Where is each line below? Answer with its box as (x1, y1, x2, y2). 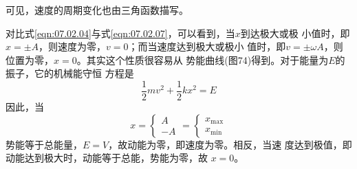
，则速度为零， (39, 39, 107, 54)
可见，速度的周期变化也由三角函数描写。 (6, 3, 188, 16)
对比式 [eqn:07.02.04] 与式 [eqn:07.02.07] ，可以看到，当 (6, 25, 235, 40)
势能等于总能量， (6, 137, 83, 151)
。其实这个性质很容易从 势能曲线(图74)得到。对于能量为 (76, 52, 329, 67)
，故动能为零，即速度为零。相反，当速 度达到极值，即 (108, 137, 352, 151)
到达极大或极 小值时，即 (240, 25, 350, 40)
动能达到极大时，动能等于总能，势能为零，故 (6, 150, 208, 165)
